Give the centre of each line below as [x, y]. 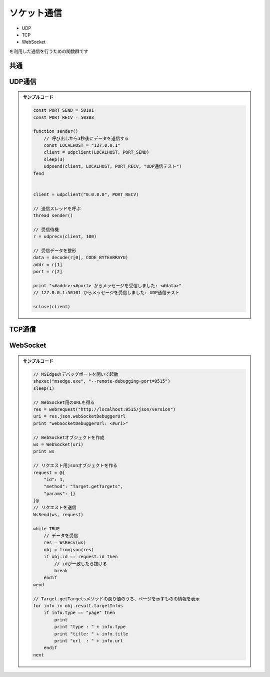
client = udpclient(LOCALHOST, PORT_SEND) [96, 152]
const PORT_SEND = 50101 [64, 110]
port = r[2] [48, 272]
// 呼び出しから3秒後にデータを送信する [86, 138]
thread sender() [53, 215]
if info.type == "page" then [79, 613]
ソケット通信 [36, 13]
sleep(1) [44, 388]
